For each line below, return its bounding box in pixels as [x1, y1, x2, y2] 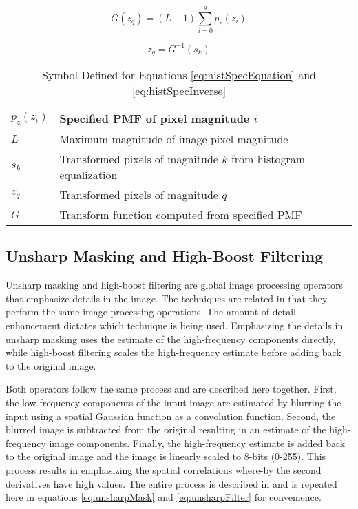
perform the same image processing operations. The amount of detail [6, 304, 297, 319]
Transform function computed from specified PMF [59, 207, 302, 223]
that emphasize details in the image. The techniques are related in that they [6, 291, 328, 305]
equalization [59, 167, 118, 183]
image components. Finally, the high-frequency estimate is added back [49, 435, 346, 450]
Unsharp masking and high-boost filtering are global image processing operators [6, 278, 343, 292]
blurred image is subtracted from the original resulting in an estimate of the [6, 422, 326, 437]
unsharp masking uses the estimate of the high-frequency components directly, [6, 331, 336, 346]
